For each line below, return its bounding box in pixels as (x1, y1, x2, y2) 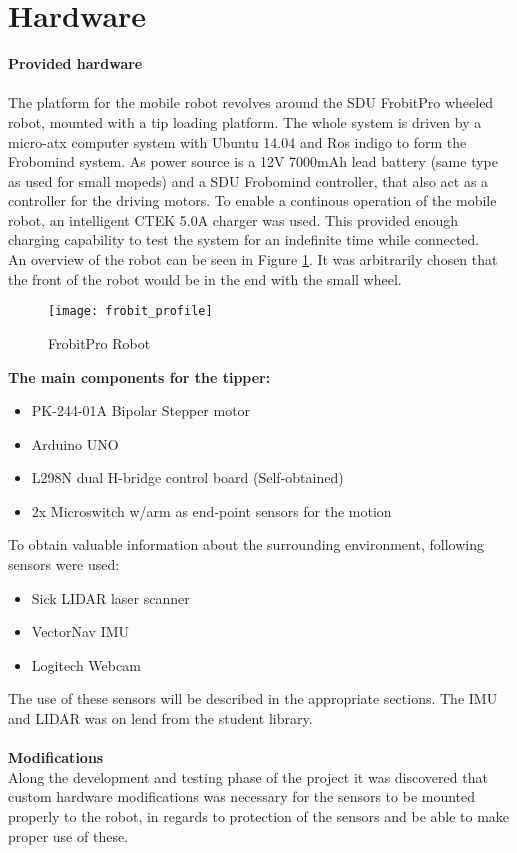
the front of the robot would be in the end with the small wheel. (8, 268, 402, 289)
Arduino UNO (31, 433, 119, 454)
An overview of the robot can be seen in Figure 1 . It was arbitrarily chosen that (8, 249, 498, 270)
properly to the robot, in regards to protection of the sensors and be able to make (8, 806, 510, 826)
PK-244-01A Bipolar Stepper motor (31, 400, 251, 421)
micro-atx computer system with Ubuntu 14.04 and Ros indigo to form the (8, 131, 467, 152)
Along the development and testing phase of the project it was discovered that (8, 766, 488, 787)
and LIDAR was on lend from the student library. (8, 708, 313, 729)
